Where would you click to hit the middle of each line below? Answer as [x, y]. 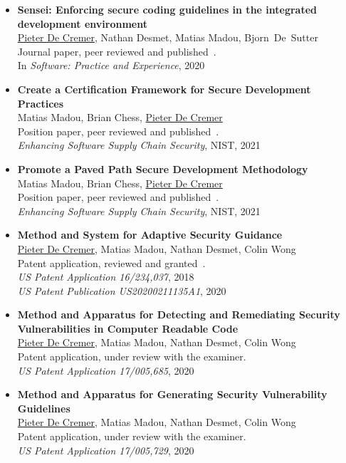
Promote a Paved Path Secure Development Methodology [163, 168]
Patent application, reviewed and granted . [111, 262]
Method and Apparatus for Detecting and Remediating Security [179, 314]
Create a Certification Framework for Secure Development [164, 89]
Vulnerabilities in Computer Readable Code [128, 328]
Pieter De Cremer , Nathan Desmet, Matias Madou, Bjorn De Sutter [168, 37]
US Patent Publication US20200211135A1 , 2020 [122, 290]
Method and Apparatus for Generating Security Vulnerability [172, 394]
